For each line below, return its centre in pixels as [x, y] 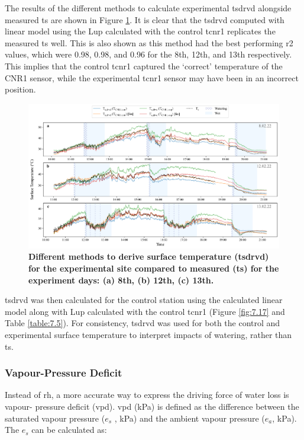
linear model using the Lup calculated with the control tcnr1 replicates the [140, 31]
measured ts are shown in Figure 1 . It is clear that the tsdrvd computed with [145, 19]
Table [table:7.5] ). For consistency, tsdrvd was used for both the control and [143, 323]
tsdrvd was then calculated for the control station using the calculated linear [144, 300]
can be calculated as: [69, 430]
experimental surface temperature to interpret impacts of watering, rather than [148, 335]
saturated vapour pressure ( [55, 418]
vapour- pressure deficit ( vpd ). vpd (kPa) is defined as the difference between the [152, 406]
